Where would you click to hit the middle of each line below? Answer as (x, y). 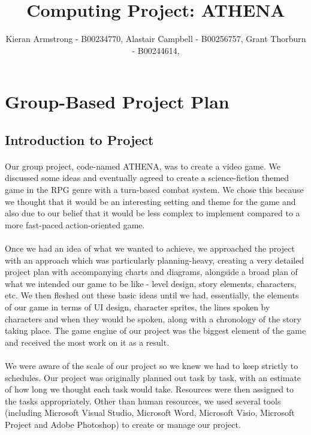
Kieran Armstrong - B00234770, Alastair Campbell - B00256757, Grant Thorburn (156, 39)
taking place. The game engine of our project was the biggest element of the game (155, 330)
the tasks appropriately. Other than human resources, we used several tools (143, 401)
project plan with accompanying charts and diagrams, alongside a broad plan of (151, 272)
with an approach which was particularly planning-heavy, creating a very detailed (155, 260)
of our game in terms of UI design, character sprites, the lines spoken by (138, 307)
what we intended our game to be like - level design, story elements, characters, (151, 283)
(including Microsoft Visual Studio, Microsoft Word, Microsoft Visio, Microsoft (150, 413)
